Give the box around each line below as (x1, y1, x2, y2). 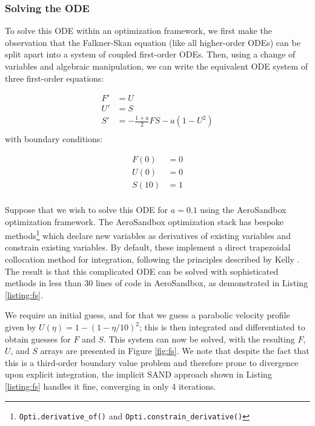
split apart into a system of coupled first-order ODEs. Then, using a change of (5, 48, 296, 61)
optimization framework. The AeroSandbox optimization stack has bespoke (5, 215, 284, 228)
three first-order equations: (5, 71, 104, 84)
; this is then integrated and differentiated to (139, 321, 305, 333)
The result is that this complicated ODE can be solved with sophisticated (5, 264, 279, 277)
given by (5, 321, 36, 333)
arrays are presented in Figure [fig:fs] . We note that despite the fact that (40, 344, 310, 357)
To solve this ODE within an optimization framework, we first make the (5, 24, 272, 37)
